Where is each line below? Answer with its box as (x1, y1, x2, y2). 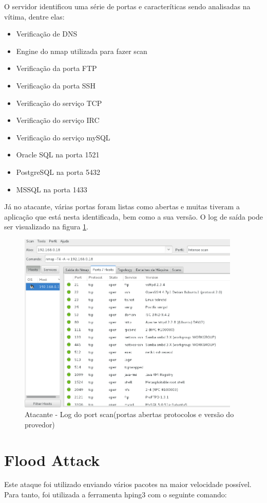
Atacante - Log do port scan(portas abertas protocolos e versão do (25, 409, 234, 420)
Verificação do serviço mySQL (16, 132, 110, 142)
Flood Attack (4, 449, 100, 470)
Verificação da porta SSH (16, 80, 96, 91)
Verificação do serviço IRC (16, 115, 100, 125)
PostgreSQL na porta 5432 (16, 166, 100, 177)
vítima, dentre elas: (4, 11, 65, 22)
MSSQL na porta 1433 (16, 184, 87, 194)
